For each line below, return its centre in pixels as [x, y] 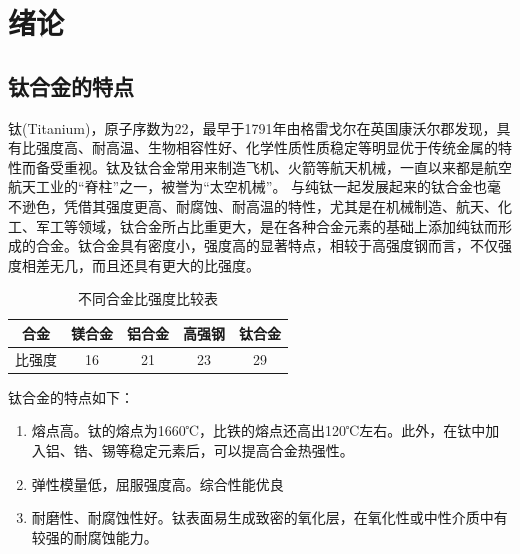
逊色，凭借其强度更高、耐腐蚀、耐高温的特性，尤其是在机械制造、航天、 [259, 205]
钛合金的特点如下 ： [71, 396]
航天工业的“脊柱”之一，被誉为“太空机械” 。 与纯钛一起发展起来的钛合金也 [248, 186]
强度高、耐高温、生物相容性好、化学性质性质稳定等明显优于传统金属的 [266, 147]
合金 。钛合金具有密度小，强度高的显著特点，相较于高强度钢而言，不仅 [266, 245]
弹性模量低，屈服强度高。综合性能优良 [157, 483]
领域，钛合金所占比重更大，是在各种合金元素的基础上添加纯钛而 [287, 225]
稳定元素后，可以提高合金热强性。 [241, 450]
